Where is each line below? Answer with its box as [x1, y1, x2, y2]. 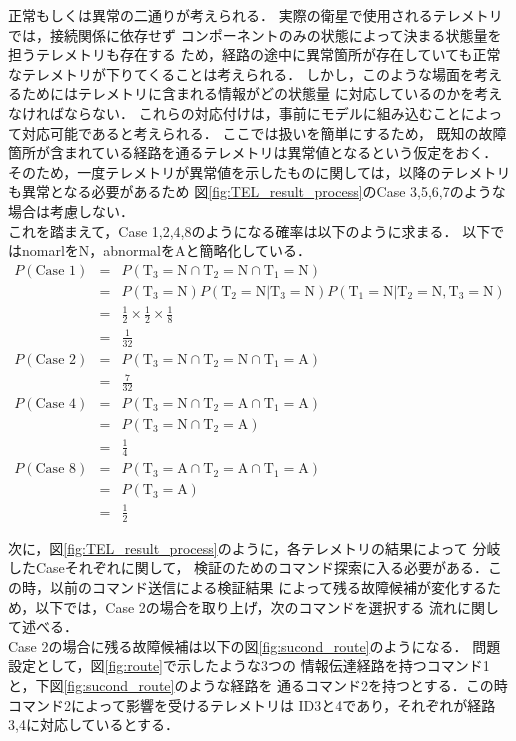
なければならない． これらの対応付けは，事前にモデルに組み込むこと [8, 102, 461, 123]
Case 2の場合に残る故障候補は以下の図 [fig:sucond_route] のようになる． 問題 [8, 635, 501, 656]
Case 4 [35, 396, 77, 411]
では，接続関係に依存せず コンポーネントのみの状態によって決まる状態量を [8, 24, 502, 45]
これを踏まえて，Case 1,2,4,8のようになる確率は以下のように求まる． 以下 [8, 220, 491, 241]
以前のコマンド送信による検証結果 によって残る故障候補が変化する [49, 577, 488, 597]
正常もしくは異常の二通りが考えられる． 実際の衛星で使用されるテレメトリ [8, 5, 503, 25]
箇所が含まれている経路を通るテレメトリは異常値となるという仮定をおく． [8, 142, 498, 163]
